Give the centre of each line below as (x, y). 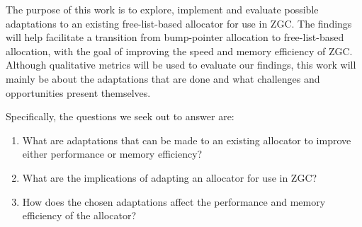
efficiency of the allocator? (79, 215)
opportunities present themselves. (78, 92)
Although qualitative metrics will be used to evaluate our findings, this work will (181, 65)
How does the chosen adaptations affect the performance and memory (174, 201)
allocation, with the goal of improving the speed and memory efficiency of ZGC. (179, 51)
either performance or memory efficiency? (112, 154)
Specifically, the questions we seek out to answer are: (120, 116)
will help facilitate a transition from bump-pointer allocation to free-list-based (175, 37)
